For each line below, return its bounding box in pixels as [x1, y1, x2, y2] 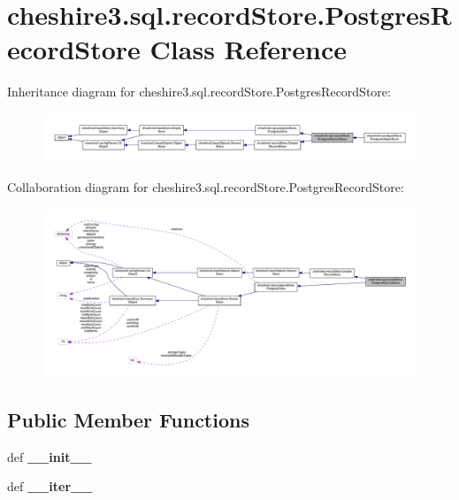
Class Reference [149, 31, 348, 67]
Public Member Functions [7, 406, 249, 434]
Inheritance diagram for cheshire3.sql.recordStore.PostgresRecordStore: [7, 82, 391, 101]
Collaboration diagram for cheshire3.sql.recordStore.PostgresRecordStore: [7, 177, 404, 196]
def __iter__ [7, 477, 93, 496]
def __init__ [7, 447, 92, 465]
